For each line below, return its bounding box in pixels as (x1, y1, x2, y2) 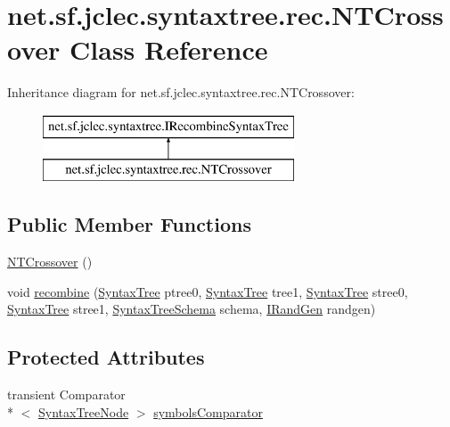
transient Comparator (7, 385, 126, 404)
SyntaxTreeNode (38, 402, 129, 421)
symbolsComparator (153, 402, 263, 421)
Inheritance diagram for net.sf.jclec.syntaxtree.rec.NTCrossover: (7, 83, 355, 102)
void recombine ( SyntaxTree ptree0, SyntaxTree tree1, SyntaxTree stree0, (7, 282, 408, 300)
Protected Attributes (7, 343, 205, 371)
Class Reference (70, 31, 268, 68)
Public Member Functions (7, 210, 251, 238)
